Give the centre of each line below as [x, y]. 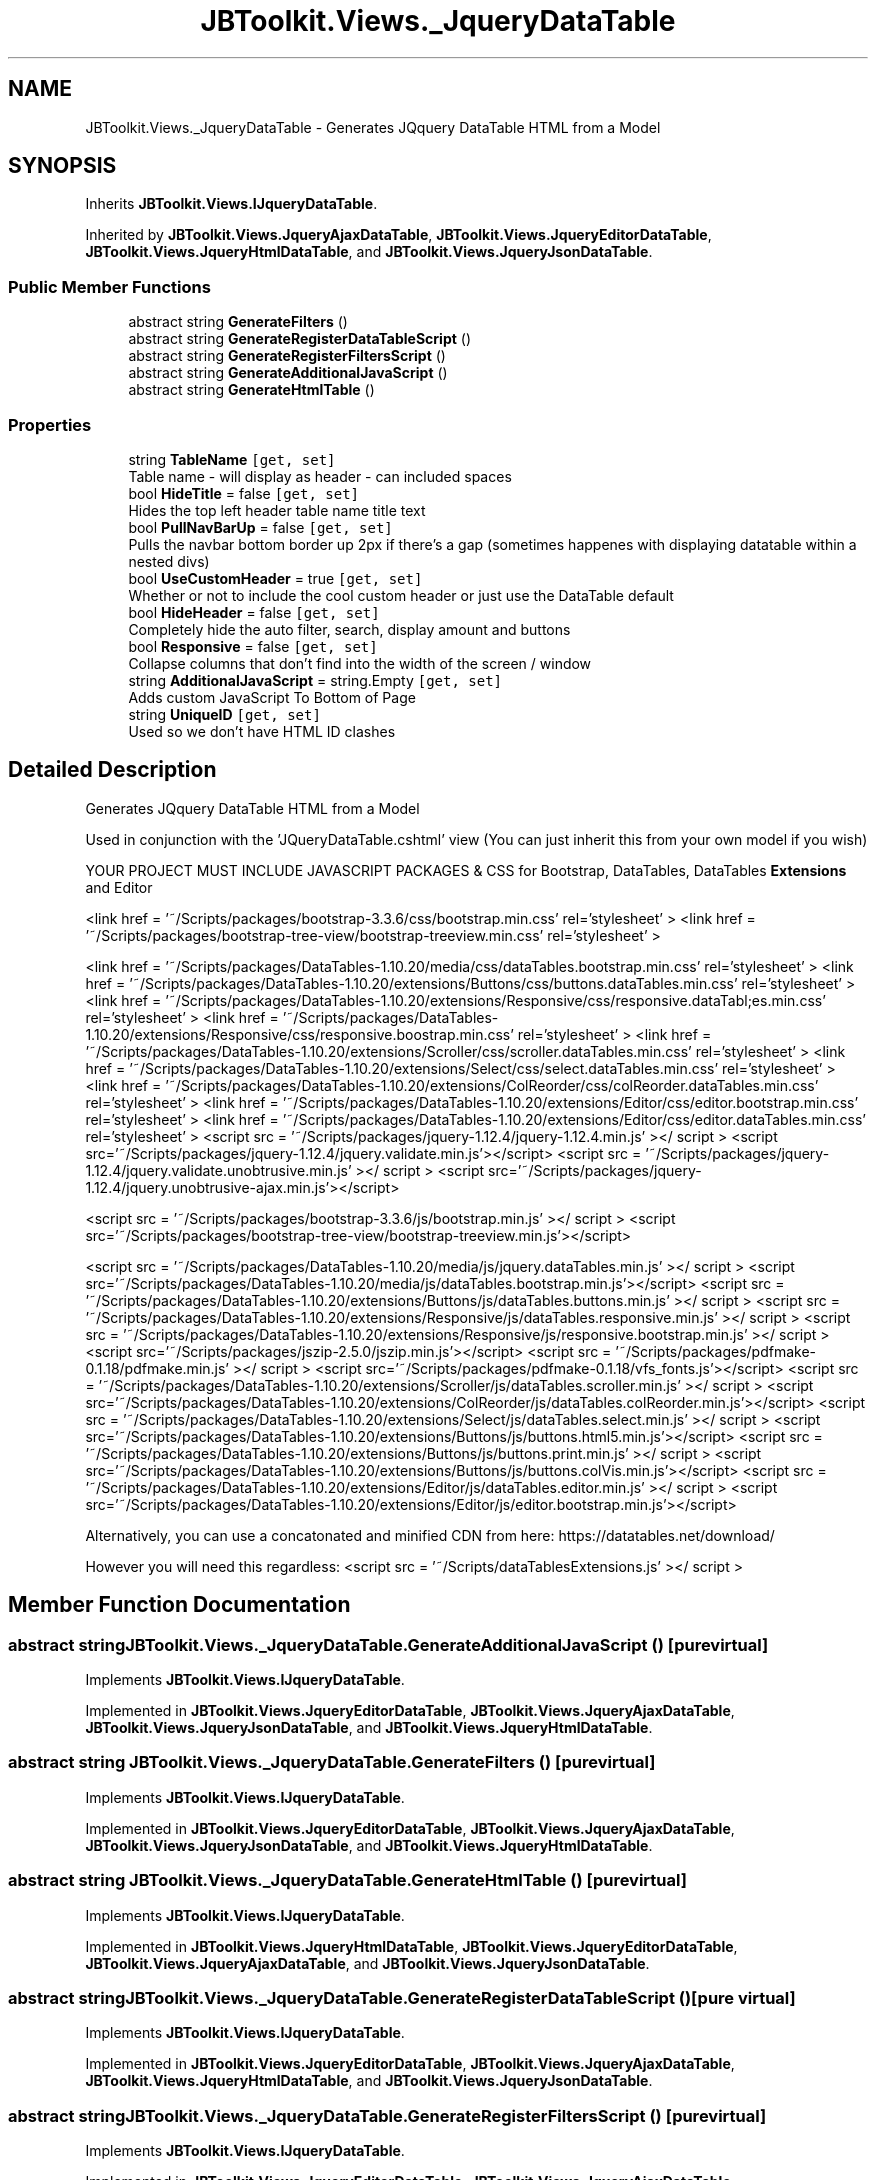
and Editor [119, 887]
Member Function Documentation [179, 1605]
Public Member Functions [109, 286]
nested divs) [169, 561]
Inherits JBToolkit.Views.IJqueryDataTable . [231, 204]
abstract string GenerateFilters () [238, 322]
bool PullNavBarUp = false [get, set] [260, 527]
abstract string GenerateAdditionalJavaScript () [288, 373]
